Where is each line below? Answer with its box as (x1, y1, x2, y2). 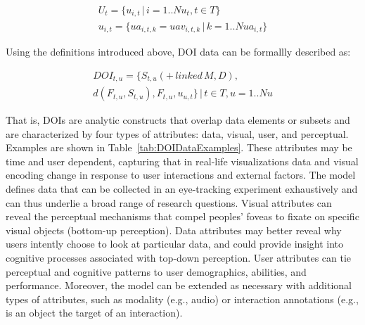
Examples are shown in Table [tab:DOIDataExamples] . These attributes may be (6, 140, 352, 155)
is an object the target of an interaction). (6, 305, 183, 320)
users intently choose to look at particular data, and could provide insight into (6, 236, 344, 251)
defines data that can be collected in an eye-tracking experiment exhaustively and (6, 181, 358, 196)
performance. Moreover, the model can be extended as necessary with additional (6, 278, 352, 293)
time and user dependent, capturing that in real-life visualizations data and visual (6, 153, 359, 168)
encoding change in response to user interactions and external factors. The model (6, 167, 356, 182)
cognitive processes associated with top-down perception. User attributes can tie (6, 250, 352, 265)
